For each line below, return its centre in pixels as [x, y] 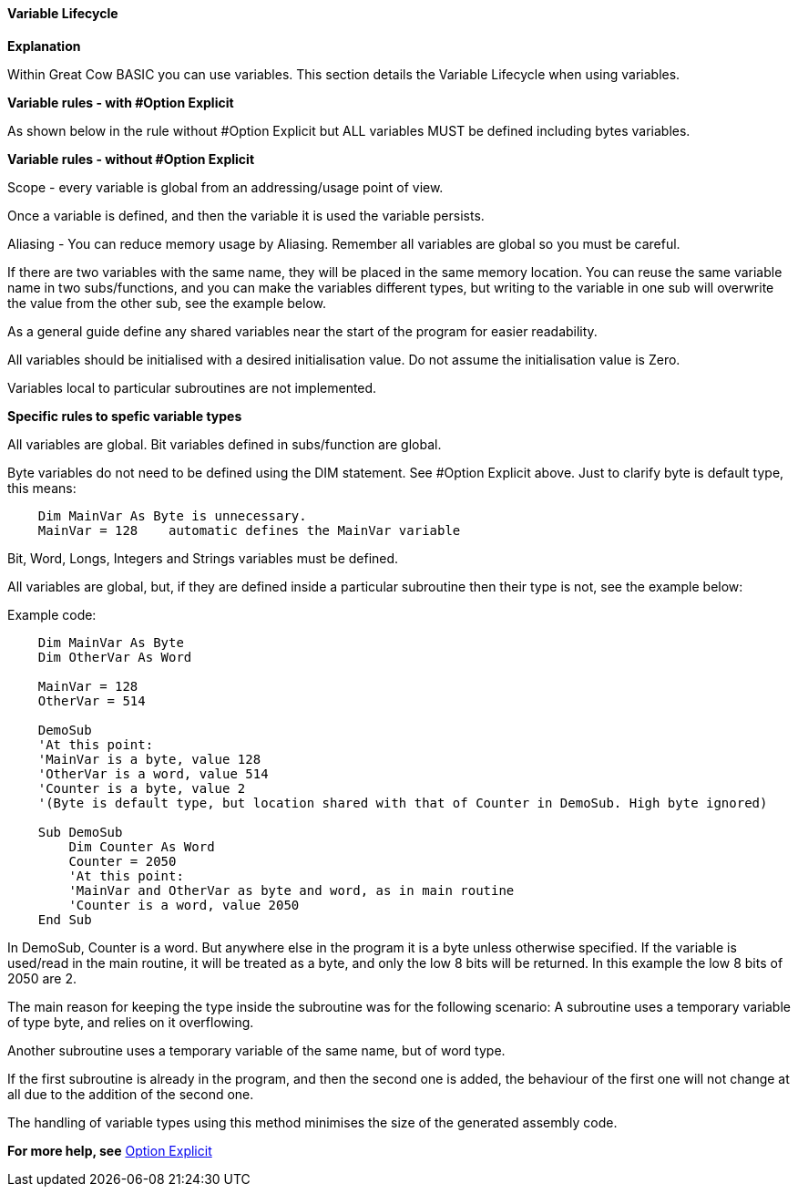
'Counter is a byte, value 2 [142, 788]
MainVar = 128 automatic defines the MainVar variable [249, 530]
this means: [42, 488]
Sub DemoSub [80, 832]
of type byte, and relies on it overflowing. [131, 1022]
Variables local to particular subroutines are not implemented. [192, 387]
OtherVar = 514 [92, 700]
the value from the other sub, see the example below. [167, 303]
